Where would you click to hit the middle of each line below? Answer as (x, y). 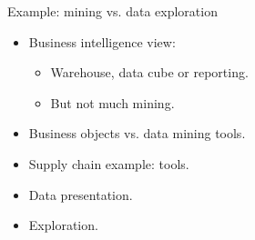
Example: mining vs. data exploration (112, 11)
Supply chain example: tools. (109, 163)
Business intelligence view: (102, 41)
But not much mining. (112, 102)
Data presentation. (81, 194)
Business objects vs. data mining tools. (137, 133)
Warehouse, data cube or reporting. (149, 72)
